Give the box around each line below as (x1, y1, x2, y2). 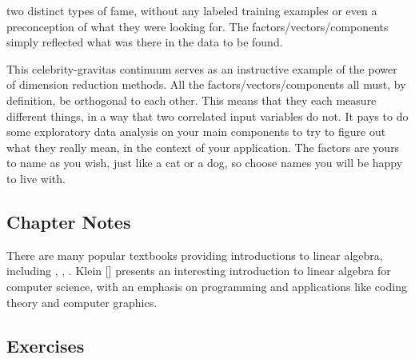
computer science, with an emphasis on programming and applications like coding (6, 277, 407, 294)
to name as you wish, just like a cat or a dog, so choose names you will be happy (6, 154, 403, 171)
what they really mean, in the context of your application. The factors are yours (6, 138, 400, 155)
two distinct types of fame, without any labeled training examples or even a (6, 2, 377, 18)
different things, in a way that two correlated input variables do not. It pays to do (6, 107, 409, 124)
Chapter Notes (6, 209, 131, 233)
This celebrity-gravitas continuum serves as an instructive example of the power (6, 60, 397, 77)
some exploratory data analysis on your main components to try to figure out (6, 123, 386, 140)
